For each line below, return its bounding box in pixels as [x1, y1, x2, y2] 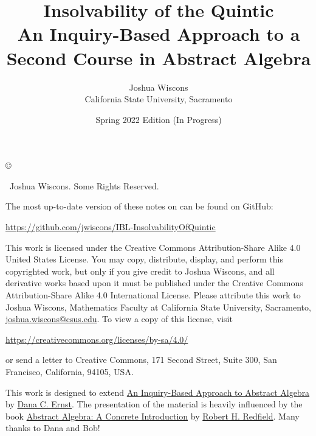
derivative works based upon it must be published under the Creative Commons [5, 276, 303, 289]
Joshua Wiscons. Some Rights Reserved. [9, 179, 159, 192]
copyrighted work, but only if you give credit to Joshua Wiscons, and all [5, 264, 275, 277]
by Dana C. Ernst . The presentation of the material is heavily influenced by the [5, 398, 303, 410]
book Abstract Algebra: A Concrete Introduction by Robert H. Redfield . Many [5, 409, 300, 422]
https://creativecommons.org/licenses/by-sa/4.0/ [5, 332, 188, 345]
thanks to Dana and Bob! [5, 421, 100, 434]
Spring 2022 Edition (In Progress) [95, 113, 222, 125]
